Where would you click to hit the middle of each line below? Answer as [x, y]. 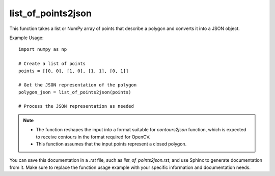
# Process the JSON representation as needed [76, 106]
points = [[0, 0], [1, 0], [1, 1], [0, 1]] [74, 71]
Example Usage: [26, 38]
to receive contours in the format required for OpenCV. [93, 137]
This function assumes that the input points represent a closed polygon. [111, 144]
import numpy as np [43, 49]
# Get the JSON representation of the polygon [78, 85]
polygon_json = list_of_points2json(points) [75, 92]
